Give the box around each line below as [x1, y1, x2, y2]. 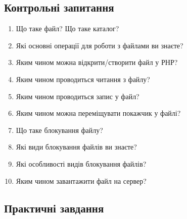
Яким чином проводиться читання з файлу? [16, 74, 150, 84]
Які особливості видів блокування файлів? [16, 158, 147, 169]
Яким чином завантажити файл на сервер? [16, 175, 147, 186]
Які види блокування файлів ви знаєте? [16, 141, 137, 152]
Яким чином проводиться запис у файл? [16, 91, 139, 101]
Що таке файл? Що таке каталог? [16, 23, 119, 34]
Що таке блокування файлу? [16, 124, 103, 135]
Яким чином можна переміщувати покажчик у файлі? [16, 108, 181, 118]
